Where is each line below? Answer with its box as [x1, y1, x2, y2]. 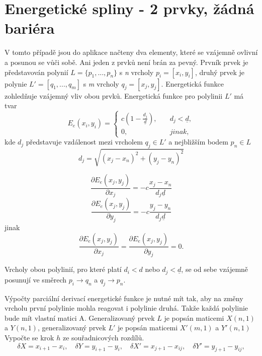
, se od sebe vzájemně [181, 264, 248, 274]
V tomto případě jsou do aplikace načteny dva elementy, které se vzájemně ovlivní [5, 47, 258, 57]
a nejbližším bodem [168, 136, 228, 147]
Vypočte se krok [5, 332, 54, 342]
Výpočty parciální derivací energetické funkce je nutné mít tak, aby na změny [5, 293, 243, 303]
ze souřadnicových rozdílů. [62, 332, 144, 342]
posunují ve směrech [5, 274, 67, 284]
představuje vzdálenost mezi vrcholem [26, 136, 143, 147]
